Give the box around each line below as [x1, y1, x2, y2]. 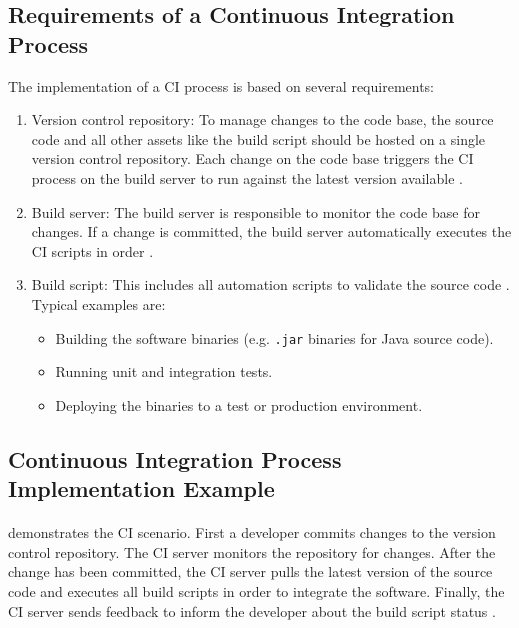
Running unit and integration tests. [55, 361, 273, 382]
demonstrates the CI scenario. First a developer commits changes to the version [8, 522, 496, 543]
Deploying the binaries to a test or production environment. [55, 394, 423, 415]
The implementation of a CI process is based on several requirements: [8, 75, 435, 96]
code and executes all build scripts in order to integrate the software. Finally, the [8, 580, 505, 601]
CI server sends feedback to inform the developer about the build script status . [8, 600, 496, 621]
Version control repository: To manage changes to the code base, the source [31, 109, 494, 130]
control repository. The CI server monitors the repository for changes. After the [8, 541, 496, 562]
